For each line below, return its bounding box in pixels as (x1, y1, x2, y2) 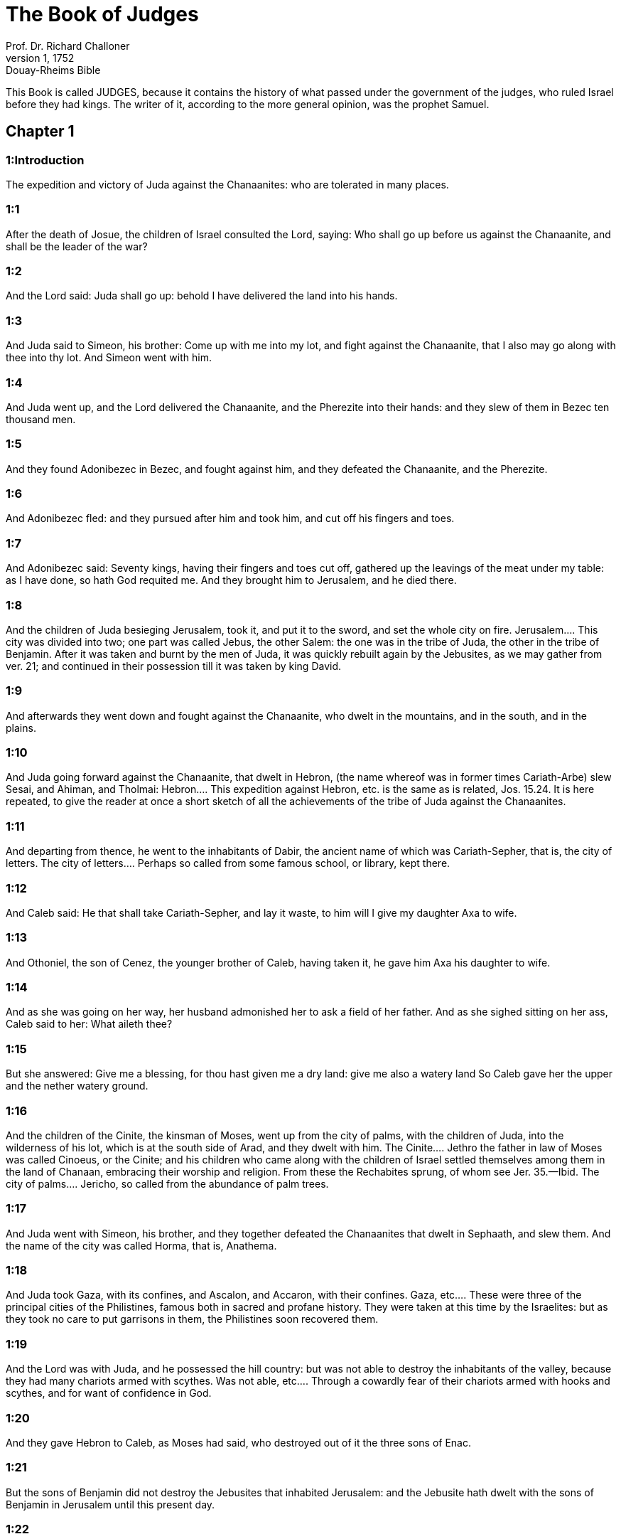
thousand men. (6, 412, 76, 425)
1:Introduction (6, 152, 85, 167)
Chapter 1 (6, 122, 75, 141)
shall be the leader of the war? (6, 240, 148, 252)
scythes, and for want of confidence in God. (6, 1387, 212, 1400)
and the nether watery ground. (6, 1080, 148, 1092)
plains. (6, 721, 36, 734)
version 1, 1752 (6, 51, 75, 64)
